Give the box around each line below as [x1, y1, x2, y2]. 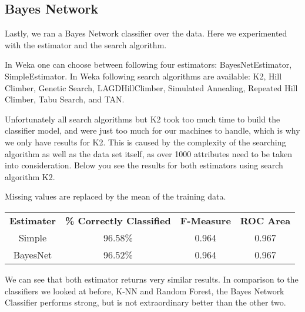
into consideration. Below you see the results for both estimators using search [5, 159, 283, 171]
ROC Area [240, 213, 291, 227]
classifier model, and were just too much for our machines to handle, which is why [5, 124, 300, 137]
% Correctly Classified [65, 213, 171, 227]
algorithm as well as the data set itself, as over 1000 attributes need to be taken [5, 147, 292, 160]
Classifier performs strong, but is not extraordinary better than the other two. [5, 296, 286, 308]
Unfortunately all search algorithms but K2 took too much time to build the [5, 112, 280, 125]
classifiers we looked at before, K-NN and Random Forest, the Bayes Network [5, 284, 284, 297]
